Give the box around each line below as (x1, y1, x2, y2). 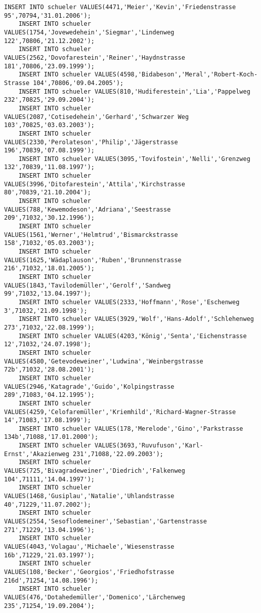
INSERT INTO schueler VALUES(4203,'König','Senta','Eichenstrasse (18, 332, 247, 340)
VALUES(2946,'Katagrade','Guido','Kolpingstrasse (4, 383, 175, 390)
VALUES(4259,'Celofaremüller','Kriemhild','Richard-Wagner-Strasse (4, 408, 236, 416)
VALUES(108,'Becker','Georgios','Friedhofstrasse (4, 568, 175, 576)
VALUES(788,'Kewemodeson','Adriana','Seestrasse (4, 206, 171, 213)
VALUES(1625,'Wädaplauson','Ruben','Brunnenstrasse (4, 256, 182, 264)
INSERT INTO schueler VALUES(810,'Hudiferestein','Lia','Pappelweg (18, 88, 250, 95)
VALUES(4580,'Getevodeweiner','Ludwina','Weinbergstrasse (4, 357, 203, 365)
